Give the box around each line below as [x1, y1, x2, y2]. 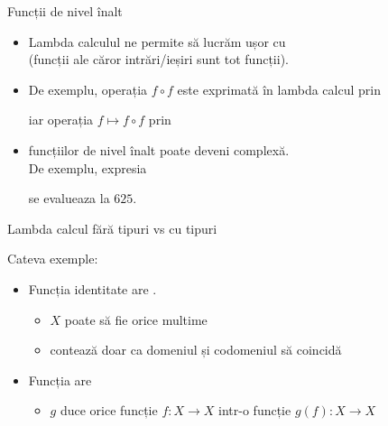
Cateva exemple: [7, 249, 98, 268]
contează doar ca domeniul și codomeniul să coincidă [50, 340, 342, 359]
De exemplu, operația [28, 79, 148, 98]
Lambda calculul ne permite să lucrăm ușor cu [28, 32, 286, 51]
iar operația [28, 110, 94, 129]
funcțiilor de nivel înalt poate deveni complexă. [28, 140, 290, 159]
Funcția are [28, 370, 92, 389]
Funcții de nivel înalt [7, 2, 123, 20]
